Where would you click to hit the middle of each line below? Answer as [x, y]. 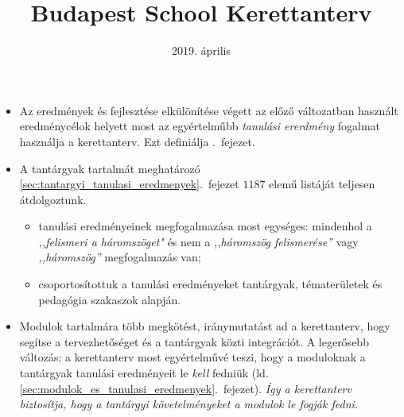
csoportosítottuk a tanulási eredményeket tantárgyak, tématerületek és [210, 284]
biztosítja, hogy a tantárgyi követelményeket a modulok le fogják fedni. [189, 404]
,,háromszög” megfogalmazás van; [120, 257]
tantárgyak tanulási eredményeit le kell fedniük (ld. [144, 373]
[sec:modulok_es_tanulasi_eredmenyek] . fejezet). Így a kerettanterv [185, 388]
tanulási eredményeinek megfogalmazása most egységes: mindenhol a [205, 226]
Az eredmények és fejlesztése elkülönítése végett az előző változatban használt [209, 110]
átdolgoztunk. [53, 199]
